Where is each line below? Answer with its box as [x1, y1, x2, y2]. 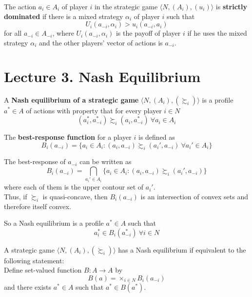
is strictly [215, 1, 248, 11]
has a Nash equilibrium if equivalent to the [118, 244, 246, 255]
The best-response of [4, 156, 66, 167]
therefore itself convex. [4, 201, 71, 212]
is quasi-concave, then [42, 191, 108, 201]
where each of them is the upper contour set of [4, 182, 144, 192]
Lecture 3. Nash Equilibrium [4, 66, 201, 86]
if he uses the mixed [187, 28, 247, 38]
